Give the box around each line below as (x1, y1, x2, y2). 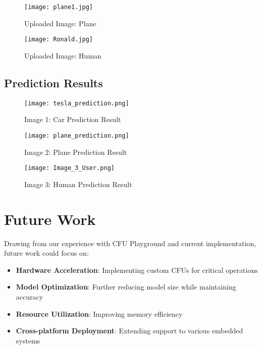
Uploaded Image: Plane (24, 18, 96, 28)
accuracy (16, 291, 43, 302)
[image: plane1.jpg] (24, 4, 93, 11)
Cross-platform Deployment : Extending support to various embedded (16, 325, 243, 336)
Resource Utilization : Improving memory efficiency (16, 308, 183, 319)
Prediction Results (4, 75, 103, 90)
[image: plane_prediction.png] (24, 132, 129, 139)
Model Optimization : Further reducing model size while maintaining (16, 281, 236, 292)
